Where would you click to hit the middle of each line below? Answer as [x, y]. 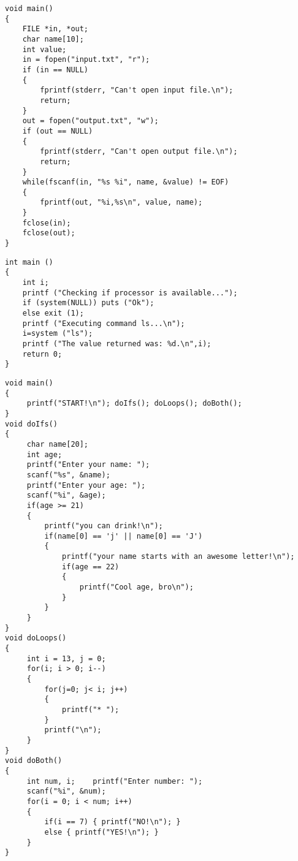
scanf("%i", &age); [66, 495]
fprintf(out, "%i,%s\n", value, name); [121, 203]
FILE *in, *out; [55, 29]
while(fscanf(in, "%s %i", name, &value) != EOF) [126, 182]
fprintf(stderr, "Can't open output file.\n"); [139, 152]
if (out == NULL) [58, 131]
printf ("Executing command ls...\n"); [104, 323]
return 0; [42, 354]
